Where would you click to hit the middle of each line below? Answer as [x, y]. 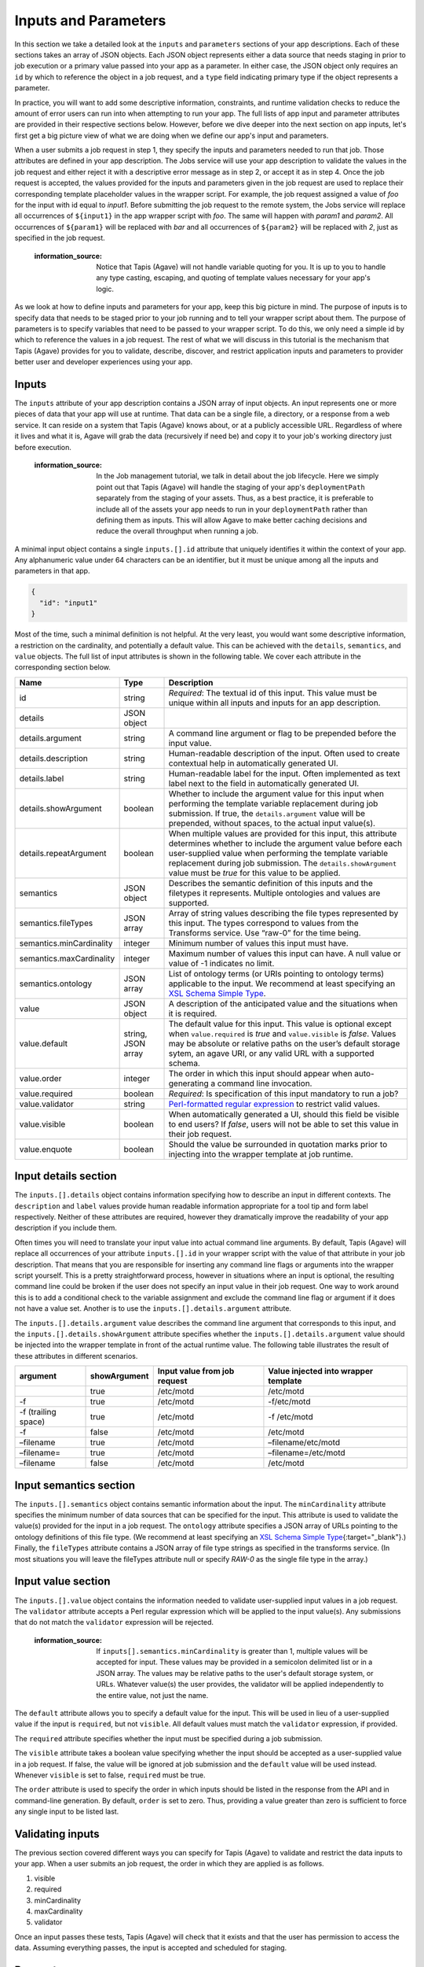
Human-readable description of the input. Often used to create [284, 753]
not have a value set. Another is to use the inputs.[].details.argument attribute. [153, 1308]
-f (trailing [38, 1412]
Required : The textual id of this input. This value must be [272, 692]
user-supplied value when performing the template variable [278, 853]
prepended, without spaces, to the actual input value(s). [272, 823]
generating [189, 1083]
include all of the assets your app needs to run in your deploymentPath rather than [232, 509]
